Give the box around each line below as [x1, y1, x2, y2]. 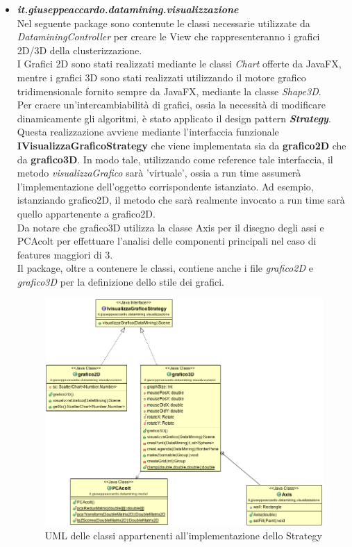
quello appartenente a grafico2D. [17, 206, 156, 220]
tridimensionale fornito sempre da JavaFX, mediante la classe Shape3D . [17, 83, 321, 98]
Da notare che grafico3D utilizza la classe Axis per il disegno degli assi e [17, 220, 324, 234]
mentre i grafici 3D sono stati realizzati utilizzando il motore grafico [17, 70, 306, 84]
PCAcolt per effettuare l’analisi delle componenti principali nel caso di [17, 234, 317, 248]
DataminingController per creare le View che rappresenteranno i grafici [17, 29, 320, 44]
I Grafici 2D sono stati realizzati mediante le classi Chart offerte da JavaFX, [17, 56, 342, 71]
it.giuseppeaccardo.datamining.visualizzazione [17, 2, 239, 16]
